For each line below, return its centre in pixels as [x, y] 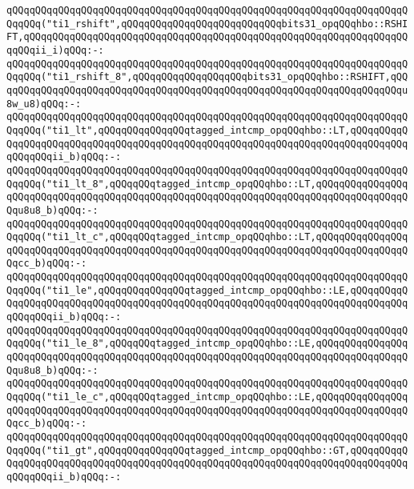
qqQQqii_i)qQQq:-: [55, 50]
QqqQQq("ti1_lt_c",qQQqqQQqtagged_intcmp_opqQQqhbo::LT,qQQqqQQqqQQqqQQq [207, 237]
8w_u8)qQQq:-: [44, 104]
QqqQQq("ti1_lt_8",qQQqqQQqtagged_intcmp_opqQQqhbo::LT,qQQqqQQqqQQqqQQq [207, 184]
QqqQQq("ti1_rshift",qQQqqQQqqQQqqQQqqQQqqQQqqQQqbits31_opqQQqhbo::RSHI [207, 24]
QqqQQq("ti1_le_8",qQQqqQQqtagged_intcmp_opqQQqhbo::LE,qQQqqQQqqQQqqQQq [207, 344]
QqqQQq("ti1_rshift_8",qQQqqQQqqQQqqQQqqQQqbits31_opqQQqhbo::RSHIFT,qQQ [207, 77]
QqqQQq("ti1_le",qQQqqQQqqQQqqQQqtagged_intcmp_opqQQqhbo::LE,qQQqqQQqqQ [207, 290]
